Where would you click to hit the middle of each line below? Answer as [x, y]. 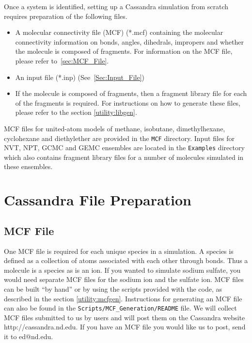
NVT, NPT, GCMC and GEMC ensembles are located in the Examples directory [124, 148]
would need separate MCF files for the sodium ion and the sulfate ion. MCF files [124, 279]
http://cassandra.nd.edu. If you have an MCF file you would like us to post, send [125, 327]
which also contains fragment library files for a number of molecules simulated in [124, 157]
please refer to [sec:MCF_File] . [62, 60]
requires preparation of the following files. [66, 16]
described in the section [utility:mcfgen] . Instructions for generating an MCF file [123, 298]
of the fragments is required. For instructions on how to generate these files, [128, 102]
